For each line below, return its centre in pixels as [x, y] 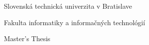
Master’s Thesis [27, 38]
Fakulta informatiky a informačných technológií [74, 22]
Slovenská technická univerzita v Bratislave [68, 6]
